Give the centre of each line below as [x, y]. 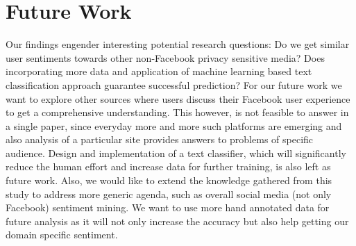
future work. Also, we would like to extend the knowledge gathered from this [169, 180]
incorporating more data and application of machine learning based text [159, 71]
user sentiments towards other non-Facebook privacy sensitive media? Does [165, 57]
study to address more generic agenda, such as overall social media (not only [169, 194]
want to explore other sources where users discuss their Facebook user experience [178, 98]
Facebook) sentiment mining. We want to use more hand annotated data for [168, 207]
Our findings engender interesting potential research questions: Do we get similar [178, 44]
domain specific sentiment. [62, 235]
